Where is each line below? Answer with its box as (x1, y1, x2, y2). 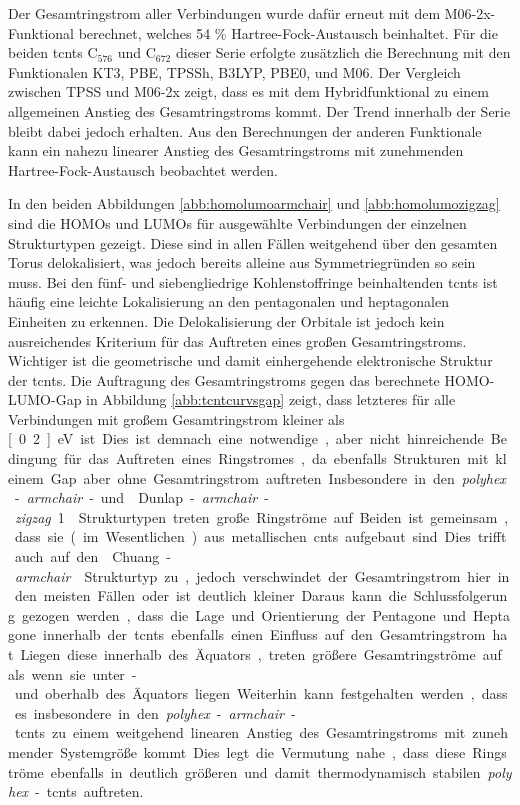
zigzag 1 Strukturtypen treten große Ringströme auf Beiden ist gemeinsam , (15, 506, 509, 527)
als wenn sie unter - (8, 663, 137, 684)
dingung (8, 448, 58, 469)
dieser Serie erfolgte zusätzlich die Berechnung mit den (175, 42, 511, 63)
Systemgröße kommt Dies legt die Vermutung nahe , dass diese (60, 741, 466, 762)
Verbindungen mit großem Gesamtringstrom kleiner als (8, 408, 345, 429)
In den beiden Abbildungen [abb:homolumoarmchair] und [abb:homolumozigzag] (8, 193, 500, 214)
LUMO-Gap (8, 389, 82, 410)
